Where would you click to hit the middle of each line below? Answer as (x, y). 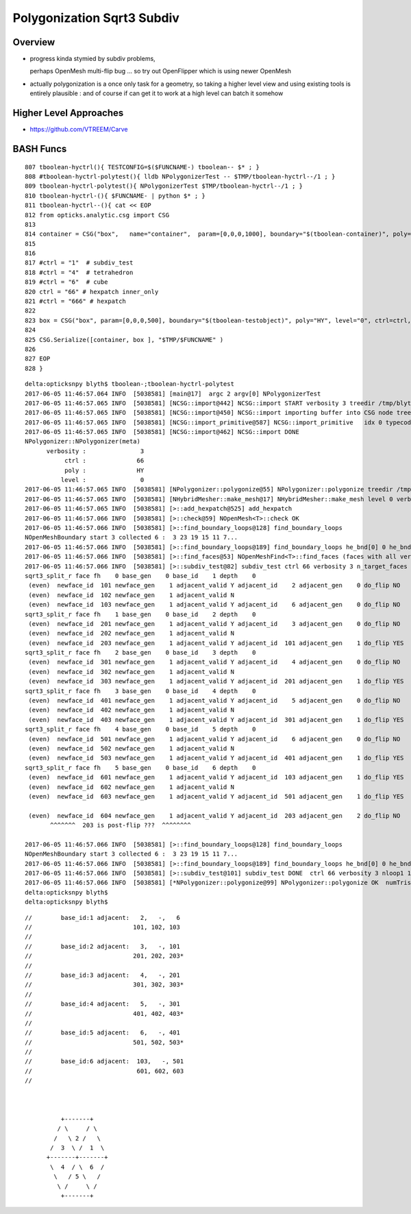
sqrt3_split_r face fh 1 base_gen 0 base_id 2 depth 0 (140, 614)
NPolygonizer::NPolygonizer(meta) (83, 441)
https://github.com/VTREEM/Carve (79, 130)
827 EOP (38, 359)
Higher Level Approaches (68, 113)
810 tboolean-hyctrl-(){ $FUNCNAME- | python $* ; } (115, 196)
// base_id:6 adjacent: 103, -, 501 (104, 1061)
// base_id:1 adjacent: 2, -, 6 (103, 918)
